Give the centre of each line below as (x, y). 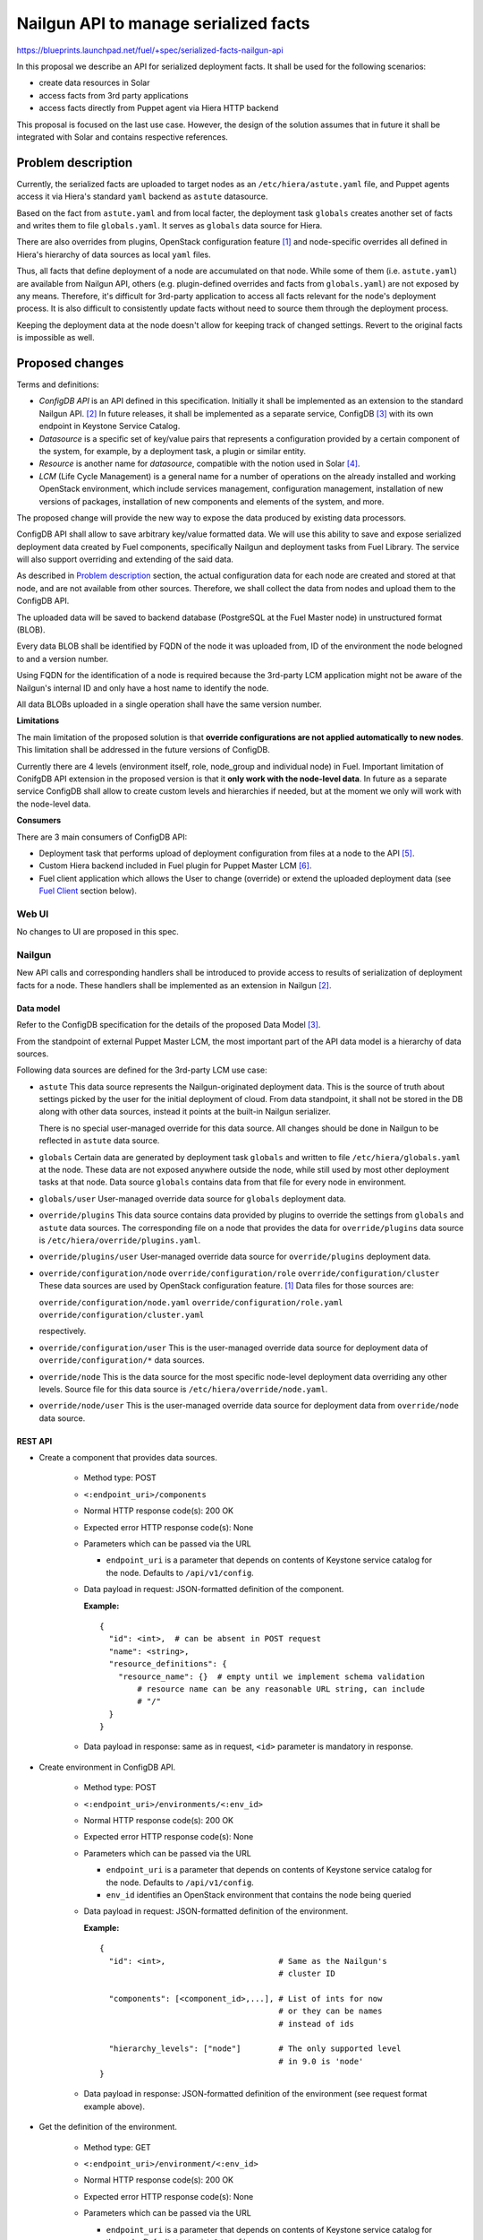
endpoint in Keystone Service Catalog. (110, 426)
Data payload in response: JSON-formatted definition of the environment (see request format (255, 2094)
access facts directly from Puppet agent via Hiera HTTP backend (159, 108)
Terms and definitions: (58, 384)
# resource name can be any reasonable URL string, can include (281, 1689)
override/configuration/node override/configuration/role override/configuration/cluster (239, 1273)
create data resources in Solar (94, 83)
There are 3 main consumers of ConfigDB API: (102, 837)
